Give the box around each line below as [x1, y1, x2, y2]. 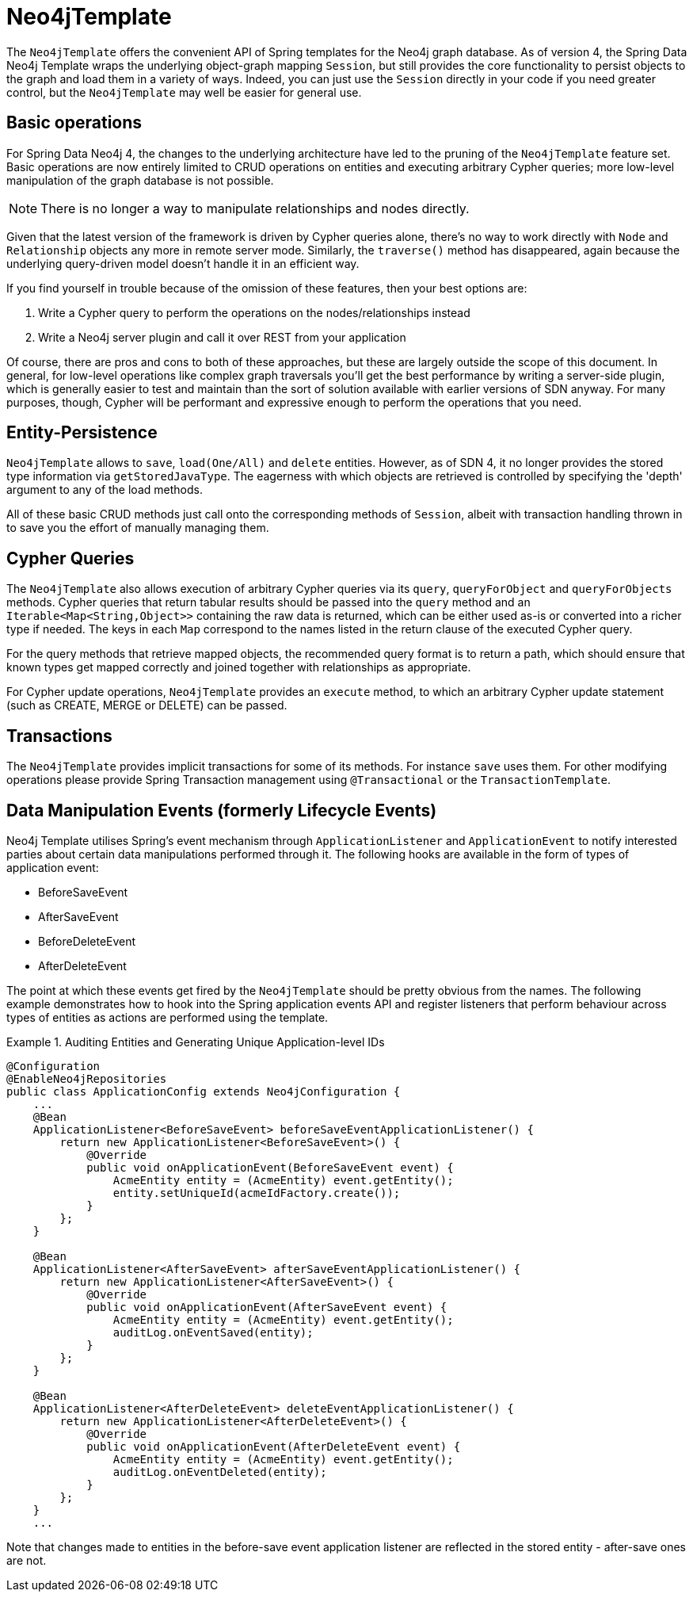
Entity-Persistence [6, 422, 158, 443]
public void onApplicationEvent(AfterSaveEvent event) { [86, 1300, 447, 1313]
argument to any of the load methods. [6, 483, 203, 497]
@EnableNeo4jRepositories [6, 1072, 167, 1085]
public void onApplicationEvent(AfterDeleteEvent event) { [86, 1439, 461, 1453]
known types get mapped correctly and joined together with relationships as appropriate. [6, 660, 471, 675]
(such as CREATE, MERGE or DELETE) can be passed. [6, 698, 287, 713]
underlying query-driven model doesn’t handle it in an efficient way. [6, 256, 360, 270]
